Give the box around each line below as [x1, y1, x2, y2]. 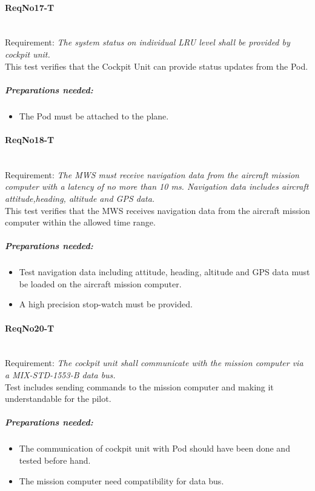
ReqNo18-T [5, 133, 55, 145]
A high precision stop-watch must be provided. [19, 298, 193, 310]
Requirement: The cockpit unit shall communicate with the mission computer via [5, 356, 303, 369]
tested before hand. [19, 453, 91, 466]
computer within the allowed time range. [5, 216, 156, 229]
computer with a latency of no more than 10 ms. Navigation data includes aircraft [5, 180, 309, 193]
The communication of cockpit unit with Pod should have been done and [19, 442, 290, 455]
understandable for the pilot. [5, 392, 111, 405]
